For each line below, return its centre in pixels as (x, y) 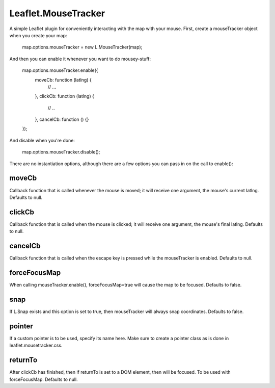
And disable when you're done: (42, 140)
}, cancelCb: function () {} (62, 119)
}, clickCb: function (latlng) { (64, 96)
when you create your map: (38, 35)
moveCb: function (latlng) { (63, 80)
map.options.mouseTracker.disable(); (61, 152)
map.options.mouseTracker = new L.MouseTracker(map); (82, 47)
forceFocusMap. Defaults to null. (44, 379)
